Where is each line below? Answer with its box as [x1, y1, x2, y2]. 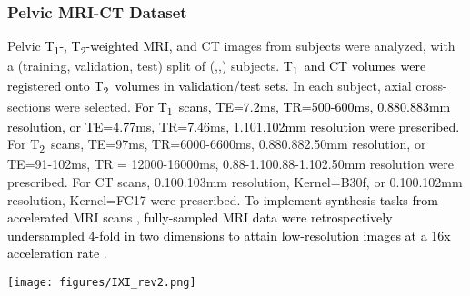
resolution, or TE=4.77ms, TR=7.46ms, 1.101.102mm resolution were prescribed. [7, 116, 460, 135]
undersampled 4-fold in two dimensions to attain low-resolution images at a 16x [7, 225, 451, 244]
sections [7, 96, 51, 115]
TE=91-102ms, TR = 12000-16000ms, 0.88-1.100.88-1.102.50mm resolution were [7, 154, 455, 173]
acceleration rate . [7, 243, 107, 262]
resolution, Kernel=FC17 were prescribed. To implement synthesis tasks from [7, 190, 438, 209]
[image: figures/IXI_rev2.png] [7, 276, 196, 289]
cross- [415, 76, 447, 95]
